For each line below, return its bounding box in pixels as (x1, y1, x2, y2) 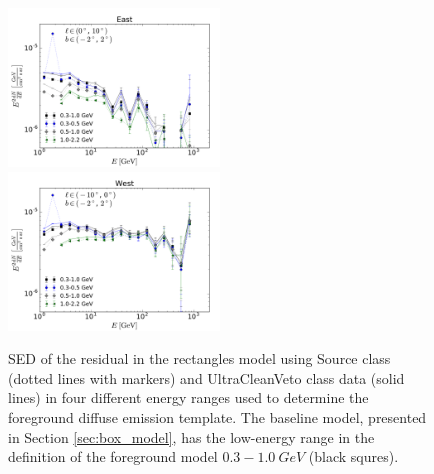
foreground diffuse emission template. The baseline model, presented (8, 406, 427, 427)
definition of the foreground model (8, 446, 218, 467)
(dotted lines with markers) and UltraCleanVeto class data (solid (8, 367, 405, 388)
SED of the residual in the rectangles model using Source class (8, 348, 391, 369)
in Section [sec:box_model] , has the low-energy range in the (8, 426, 375, 447)
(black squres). (308, 446, 399, 467)
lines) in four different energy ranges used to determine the (8, 387, 369, 408)
